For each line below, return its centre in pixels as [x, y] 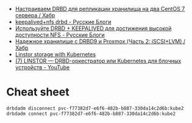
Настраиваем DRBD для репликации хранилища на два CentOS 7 [100, 9]
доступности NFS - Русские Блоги [60, 35]
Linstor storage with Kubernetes [55, 54]
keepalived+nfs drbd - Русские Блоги [63, 22]
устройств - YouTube [42, 67]
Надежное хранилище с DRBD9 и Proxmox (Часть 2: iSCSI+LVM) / [100, 41]
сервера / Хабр [35, 15]
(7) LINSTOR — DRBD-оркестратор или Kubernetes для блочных [98, 61]
